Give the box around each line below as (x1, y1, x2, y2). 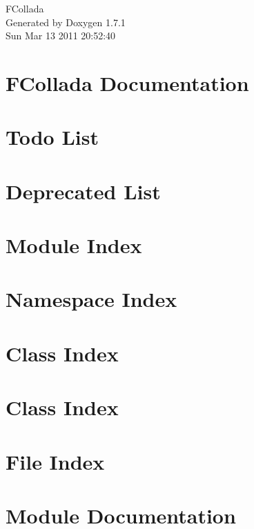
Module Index (6, 231, 142, 259)
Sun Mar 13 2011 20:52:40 (6, 28, 116, 43)
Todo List (6, 123, 99, 151)
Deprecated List (6, 177, 161, 205)
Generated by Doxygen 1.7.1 (6, 14, 126, 29)
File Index (6, 447, 105, 475)
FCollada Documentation (6, 68, 249, 97)
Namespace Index (6, 285, 177, 313)
